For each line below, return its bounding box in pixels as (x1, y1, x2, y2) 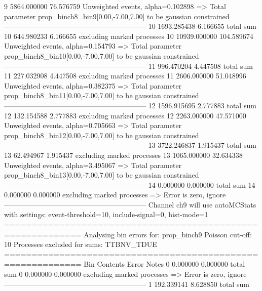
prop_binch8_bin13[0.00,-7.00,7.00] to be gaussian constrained (4, 170, 199, 180)
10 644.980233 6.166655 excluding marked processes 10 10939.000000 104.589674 (4, 30, 253, 41)
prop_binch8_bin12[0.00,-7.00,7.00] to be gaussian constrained (4, 130, 199, 140)
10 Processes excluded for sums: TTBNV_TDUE (4, 239, 157, 250)
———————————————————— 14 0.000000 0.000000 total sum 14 (4, 179, 255, 190)
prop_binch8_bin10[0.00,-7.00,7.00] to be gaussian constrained (4, 50, 199, 61)
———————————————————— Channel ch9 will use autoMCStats (4, 199, 256, 210)
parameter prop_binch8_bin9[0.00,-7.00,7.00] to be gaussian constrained (4, 11, 230, 21)
